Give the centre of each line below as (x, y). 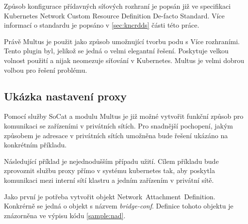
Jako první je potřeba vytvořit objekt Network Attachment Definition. (110, 196)
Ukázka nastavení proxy (66, 96)
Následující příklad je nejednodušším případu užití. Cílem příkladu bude (111, 161)
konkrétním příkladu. (35, 145)
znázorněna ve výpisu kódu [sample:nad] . (65, 215)
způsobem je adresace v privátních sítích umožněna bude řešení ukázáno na (116, 135)
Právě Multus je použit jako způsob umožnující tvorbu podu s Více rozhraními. (122, 41)
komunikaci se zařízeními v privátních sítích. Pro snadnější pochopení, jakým (118, 125)
